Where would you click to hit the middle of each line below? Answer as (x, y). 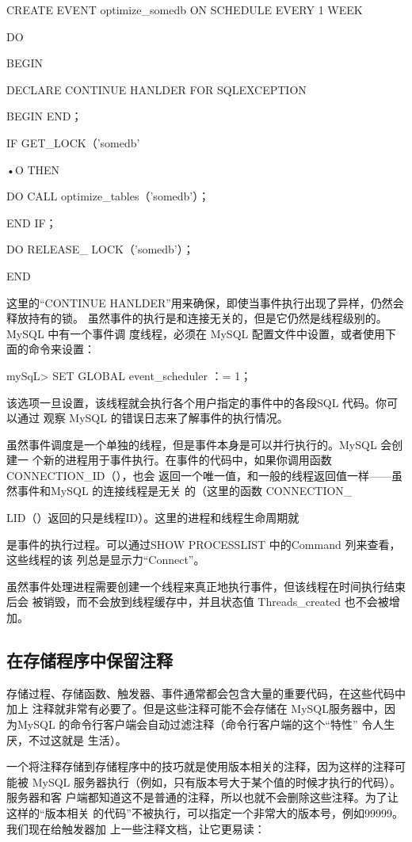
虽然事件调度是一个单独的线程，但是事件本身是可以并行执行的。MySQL (192, 444)
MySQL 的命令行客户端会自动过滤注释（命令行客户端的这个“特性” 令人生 (206, 724)
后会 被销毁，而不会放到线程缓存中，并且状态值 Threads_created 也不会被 (198, 602)
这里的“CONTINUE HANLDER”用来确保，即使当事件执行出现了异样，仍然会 (205, 302)
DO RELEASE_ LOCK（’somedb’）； (100, 249)
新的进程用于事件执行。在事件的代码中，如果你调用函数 (187, 460)
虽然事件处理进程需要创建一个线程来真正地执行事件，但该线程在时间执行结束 (206, 586)
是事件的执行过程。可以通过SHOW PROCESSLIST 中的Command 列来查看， (204, 544)
